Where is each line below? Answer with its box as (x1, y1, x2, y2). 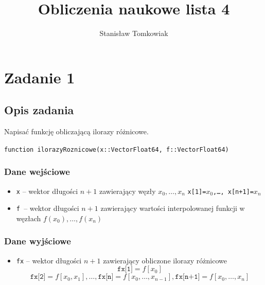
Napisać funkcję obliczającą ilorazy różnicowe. (4, 126, 149, 137)
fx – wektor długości (16, 255, 82, 265)
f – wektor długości (16, 203, 79, 213)
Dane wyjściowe (4, 235, 71, 247)
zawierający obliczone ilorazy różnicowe (103, 255, 227, 265)
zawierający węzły (99, 185, 156, 196)
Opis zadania (4, 102, 74, 118)
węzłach (16, 212, 41, 223)
